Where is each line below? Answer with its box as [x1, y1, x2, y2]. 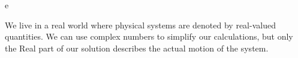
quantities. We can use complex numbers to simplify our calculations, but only [5, 30, 293, 43]
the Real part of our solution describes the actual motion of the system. [5, 41, 269, 54]
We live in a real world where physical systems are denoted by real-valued [5, 18, 276, 31]
